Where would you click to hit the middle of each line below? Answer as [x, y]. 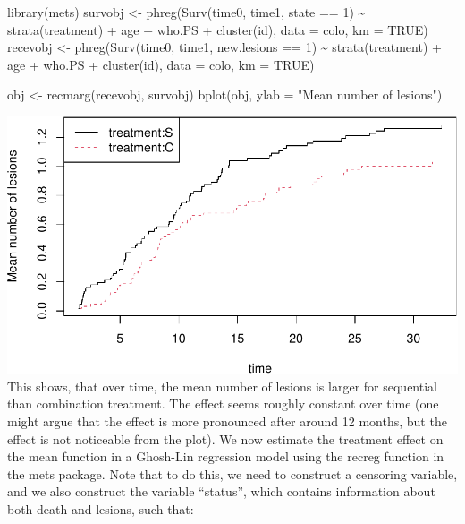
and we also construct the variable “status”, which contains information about [221, 491]
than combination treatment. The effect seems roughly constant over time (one [223, 404]
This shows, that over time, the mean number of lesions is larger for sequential [222, 386]
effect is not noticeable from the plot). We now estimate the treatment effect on [225, 438]
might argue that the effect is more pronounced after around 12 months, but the [227, 421]
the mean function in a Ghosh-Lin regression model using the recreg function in [226, 456]
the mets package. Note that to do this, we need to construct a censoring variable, [232, 473]
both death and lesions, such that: [101, 509]
